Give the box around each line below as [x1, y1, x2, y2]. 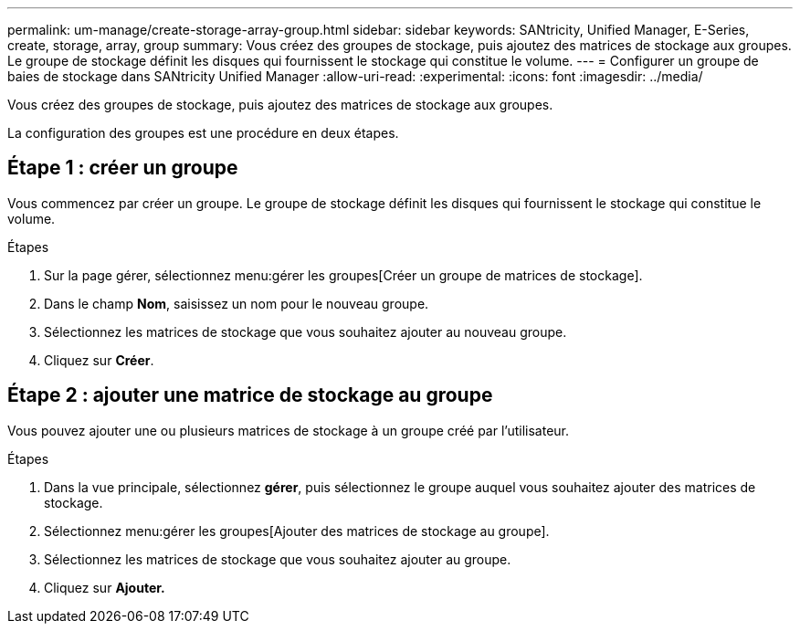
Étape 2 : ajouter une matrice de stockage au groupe [7, 384, 493, 407]
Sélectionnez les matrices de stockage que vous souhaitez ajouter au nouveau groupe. [44, 323, 567, 340]
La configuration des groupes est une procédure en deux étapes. [7, 125, 399, 141]
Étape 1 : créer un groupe [7, 156, 238, 180]
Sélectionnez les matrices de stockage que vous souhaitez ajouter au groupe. [44, 551, 511, 567]
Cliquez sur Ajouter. [44, 579, 165, 595]
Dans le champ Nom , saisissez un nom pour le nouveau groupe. [44, 295, 429, 311]
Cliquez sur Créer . [44, 352, 154, 368]
